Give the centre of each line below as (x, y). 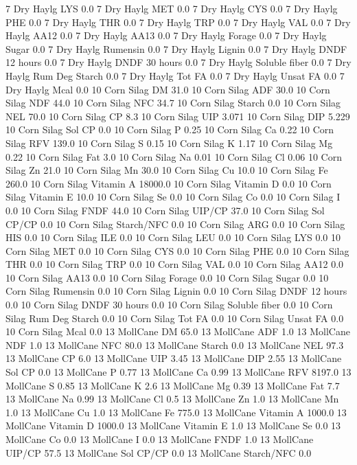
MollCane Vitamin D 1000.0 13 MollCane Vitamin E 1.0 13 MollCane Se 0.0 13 (173, 426)
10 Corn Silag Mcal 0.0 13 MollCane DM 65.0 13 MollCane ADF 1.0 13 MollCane (178, 331)
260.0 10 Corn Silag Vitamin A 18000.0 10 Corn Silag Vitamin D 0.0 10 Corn (169, 183)
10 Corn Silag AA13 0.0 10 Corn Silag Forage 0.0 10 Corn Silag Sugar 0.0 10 (167, 277)
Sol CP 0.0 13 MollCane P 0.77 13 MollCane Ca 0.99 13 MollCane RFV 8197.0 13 (178, 372)
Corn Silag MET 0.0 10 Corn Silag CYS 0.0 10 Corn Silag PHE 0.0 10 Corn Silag (177, 250)
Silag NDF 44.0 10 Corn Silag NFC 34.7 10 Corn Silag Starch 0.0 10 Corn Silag (173, 103)
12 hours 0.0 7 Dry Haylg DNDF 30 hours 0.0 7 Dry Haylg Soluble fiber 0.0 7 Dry (178, 62)
